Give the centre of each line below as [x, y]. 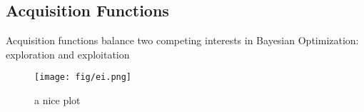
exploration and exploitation [68, 54]
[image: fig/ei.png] [83, 77]
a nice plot [57, 100]
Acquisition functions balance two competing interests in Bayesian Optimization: [182, 40]
